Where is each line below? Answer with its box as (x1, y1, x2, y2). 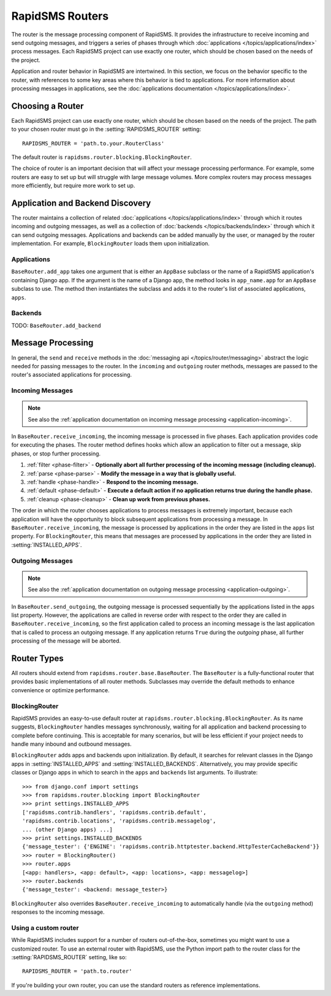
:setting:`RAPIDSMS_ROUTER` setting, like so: (11, 954, 127, 961)
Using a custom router (11, 924, 79, 932)
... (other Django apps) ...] (22, 826, 113, 833)
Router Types (11, 653, 64, 663)
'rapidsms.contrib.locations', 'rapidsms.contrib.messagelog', (22, 817, 216, 825)
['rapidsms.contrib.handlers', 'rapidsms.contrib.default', (22, 809, 207, 816)
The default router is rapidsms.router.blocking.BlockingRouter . (11, 153, 192, 161)
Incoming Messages (11, 387, 74, 395)
